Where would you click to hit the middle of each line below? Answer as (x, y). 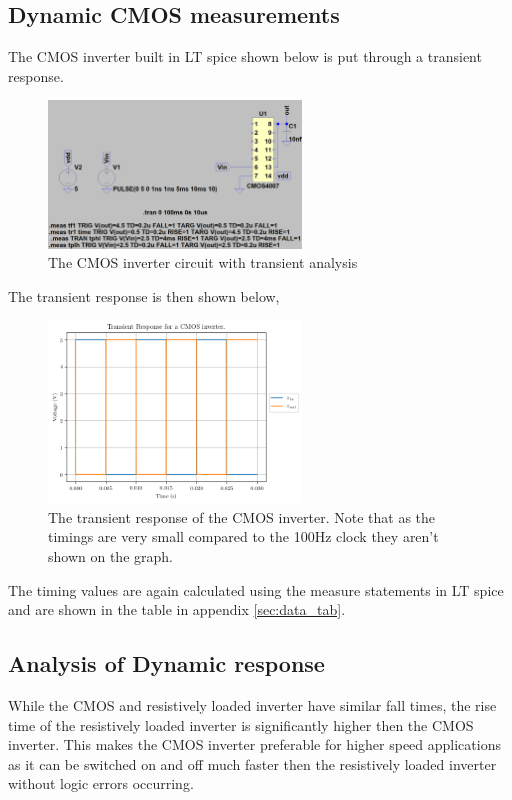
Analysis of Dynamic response (166, 663)
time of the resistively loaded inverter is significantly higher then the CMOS (241, 724)
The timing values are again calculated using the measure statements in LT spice (256, 589)
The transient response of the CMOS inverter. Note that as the (242, 516)
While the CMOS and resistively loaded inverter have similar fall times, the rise (252, 704)
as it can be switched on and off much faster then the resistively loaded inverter (252, 763)
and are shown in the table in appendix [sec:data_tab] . (177, 609)
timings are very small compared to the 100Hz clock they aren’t (243, 536)
